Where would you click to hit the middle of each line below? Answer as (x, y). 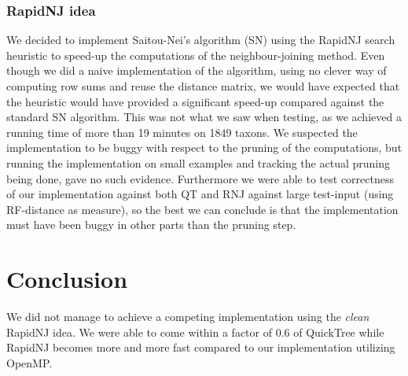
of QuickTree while (339, 332)
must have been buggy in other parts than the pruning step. (151, 225)
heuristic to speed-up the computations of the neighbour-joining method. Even (196, 55)
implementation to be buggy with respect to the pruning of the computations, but (204, 147)
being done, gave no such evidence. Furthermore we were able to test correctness (200, 178)
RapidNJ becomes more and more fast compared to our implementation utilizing (201, 347)
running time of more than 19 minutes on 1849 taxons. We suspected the (182, 132)
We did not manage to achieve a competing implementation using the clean (188, 317)
